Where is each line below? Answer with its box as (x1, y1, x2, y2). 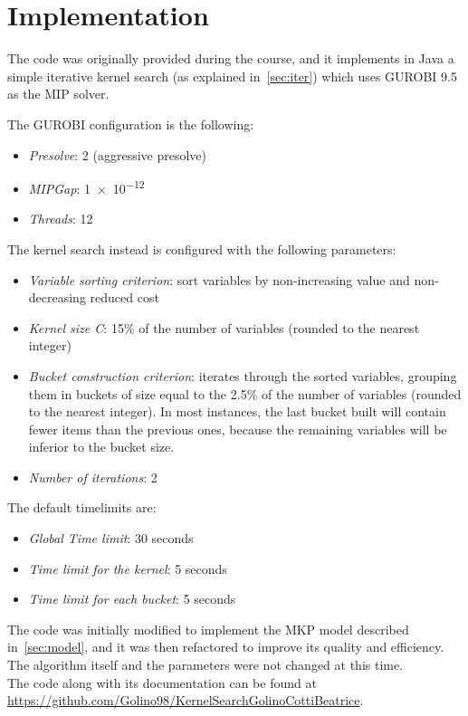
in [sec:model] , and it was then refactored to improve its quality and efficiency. (7, 637, 444, 656)
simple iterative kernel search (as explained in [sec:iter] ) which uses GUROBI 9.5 (7, 66, 457, 85)
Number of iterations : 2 (28, 467, 158, 486)
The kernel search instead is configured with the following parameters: (7, 239, 396, 258)
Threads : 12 (28, 209, 93, 228)
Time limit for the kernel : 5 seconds (28, 558, 227, 578)
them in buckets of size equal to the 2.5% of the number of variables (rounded (28, 384, 462, 403)
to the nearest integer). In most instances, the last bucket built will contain (28, 402, 446, 421)
